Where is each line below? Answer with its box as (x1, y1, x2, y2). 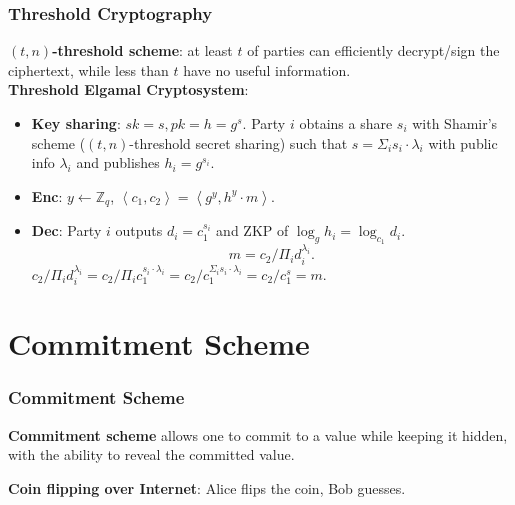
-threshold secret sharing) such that (129, 132, 348, 153)
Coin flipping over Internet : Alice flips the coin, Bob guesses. (8, 477, 406, 498)
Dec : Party (31, 220, 102, 241)
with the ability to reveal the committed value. (8, 444, 295, 465)
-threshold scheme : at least (52, 40, 233, 61)
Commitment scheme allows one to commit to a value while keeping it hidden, (8, 424, 508, 445)
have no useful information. (183, 59, 351, 80)
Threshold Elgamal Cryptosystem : (8, 79, 249, 100)
